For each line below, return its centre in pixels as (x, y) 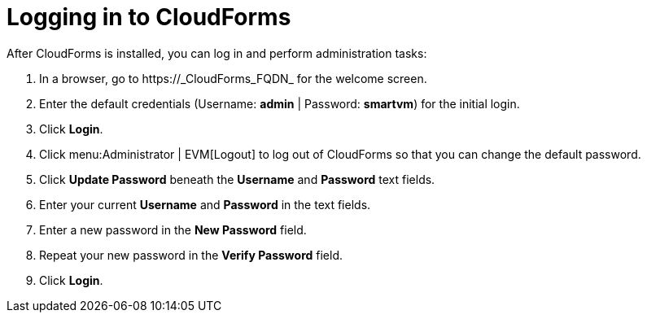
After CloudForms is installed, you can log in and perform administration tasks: (217, 53)
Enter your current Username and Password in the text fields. (205, 204)
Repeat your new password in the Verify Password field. (191, 255)
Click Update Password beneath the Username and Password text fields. (237, 179)
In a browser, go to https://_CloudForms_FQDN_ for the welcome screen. (233, 78)
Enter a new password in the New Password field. (173, 229)
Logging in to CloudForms (149, 17)
